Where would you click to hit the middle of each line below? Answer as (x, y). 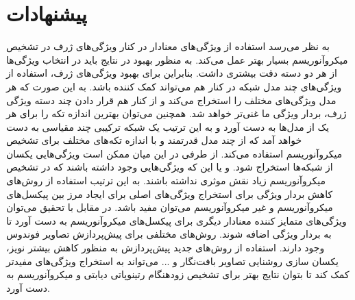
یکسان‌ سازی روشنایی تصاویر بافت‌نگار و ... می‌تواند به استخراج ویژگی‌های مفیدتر (172, 261)
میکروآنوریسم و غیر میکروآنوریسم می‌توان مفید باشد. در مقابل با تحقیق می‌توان (170, 207)
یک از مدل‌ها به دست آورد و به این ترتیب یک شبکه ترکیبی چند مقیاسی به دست (168, 126)
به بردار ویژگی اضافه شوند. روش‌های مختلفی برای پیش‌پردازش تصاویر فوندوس (169, 234)
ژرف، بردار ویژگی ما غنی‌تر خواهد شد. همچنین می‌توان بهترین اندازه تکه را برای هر (176, 113)
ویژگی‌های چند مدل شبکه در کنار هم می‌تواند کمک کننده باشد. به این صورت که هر (174, 86)
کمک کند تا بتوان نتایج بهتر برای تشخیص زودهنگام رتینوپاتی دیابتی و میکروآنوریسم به (178, 274)
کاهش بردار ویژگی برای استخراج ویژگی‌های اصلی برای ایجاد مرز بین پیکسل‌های (170, 193)
